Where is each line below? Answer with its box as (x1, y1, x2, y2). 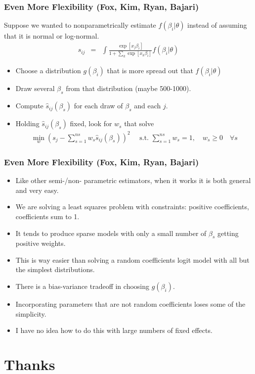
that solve (124, 118, 154, 129)
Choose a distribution (15, 65, 81, 76)
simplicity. (15, 308, 46, 319)
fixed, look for (70, 118, 112, 129)
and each (134, 100, 161, 111)
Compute (15, 100, 43, 111)
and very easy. (15, 185, 59, 195)
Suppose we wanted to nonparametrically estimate (4, 20, 156, 30)
